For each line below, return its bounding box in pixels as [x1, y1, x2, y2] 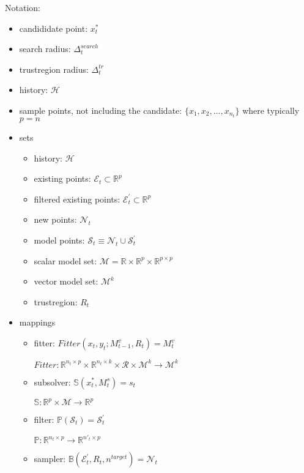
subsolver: [34, 375, 71, 388]
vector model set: [34, 275, 98, 288]
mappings [19, 316, 56, 329]
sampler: [34, 452, 66, 465]
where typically [242, 103, 300, 116]
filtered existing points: [34, 192, 120, 205]
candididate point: [19, 21, 88, 34]
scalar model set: [34, 254, 97, 267]
